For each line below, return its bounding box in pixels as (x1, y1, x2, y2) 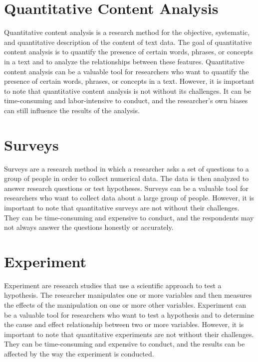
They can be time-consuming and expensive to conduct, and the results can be (4, 339, 245, 349)
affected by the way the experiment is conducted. (4, 349, 154, 359)
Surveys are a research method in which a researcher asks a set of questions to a (4, 163, 249, 174)
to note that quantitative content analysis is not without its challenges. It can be (4, 85, 252, 96)
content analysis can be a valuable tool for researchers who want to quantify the (4, 66, 249, 76)
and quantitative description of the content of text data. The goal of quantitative (4, 36, 252, 47)
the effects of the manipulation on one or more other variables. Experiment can (4, 300, 247, 310)
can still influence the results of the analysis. (4, 105, 140, 115)
